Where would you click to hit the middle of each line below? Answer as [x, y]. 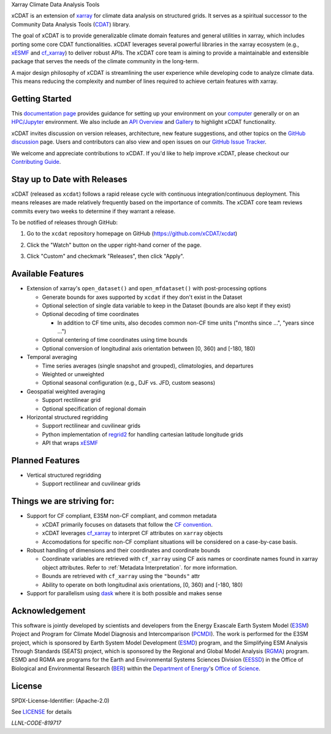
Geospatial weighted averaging [66, 391]
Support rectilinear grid [71, 400]
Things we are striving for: [63, 501]
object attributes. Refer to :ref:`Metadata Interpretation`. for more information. [140, 567]
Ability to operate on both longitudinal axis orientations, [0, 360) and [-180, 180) [143, 585]
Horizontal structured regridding [67, 417]
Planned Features [46, 460]
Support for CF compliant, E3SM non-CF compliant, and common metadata [122, 516]
